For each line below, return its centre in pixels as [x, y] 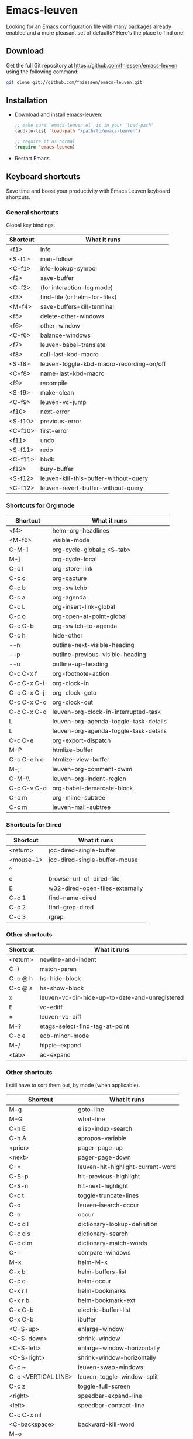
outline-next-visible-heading [93, 645]
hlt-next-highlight [103, 1186]
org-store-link [73, 569]
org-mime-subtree [79, 798]
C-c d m [21, 1243]
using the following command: [42, 72]
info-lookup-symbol [69, 269]
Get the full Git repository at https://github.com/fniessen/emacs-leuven [92, 65]
